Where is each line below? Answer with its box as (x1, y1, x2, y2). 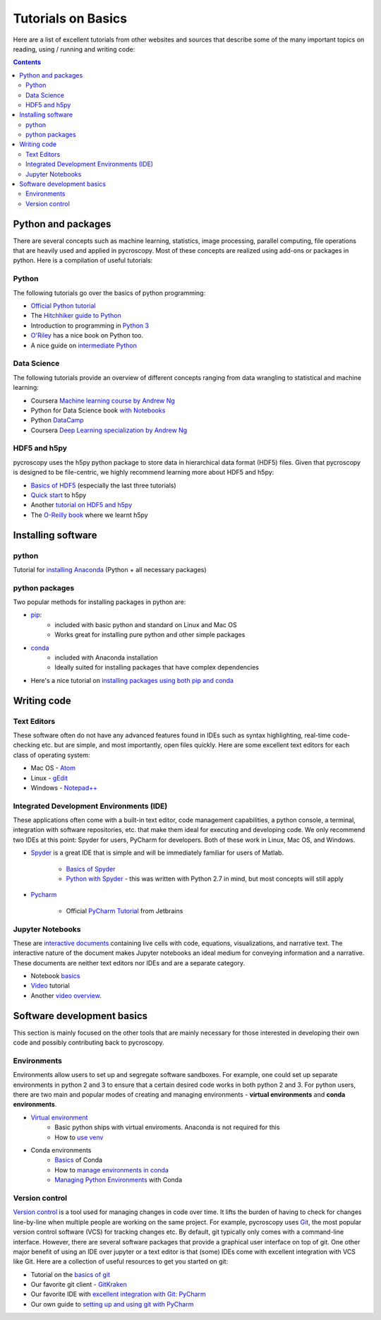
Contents (13, 58, 42, 66)
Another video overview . (30, 991, 102, 999)
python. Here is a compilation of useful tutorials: (13, 256, 153, 265)
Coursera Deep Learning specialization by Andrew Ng (30, 426, 188, 434)
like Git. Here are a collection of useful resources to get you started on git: (13, 1257, 229, 1266)
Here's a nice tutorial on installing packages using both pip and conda (30, 676, 234, 684)
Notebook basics (30, 972, 80, 980)
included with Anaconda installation (54, 653, 158, 662)
